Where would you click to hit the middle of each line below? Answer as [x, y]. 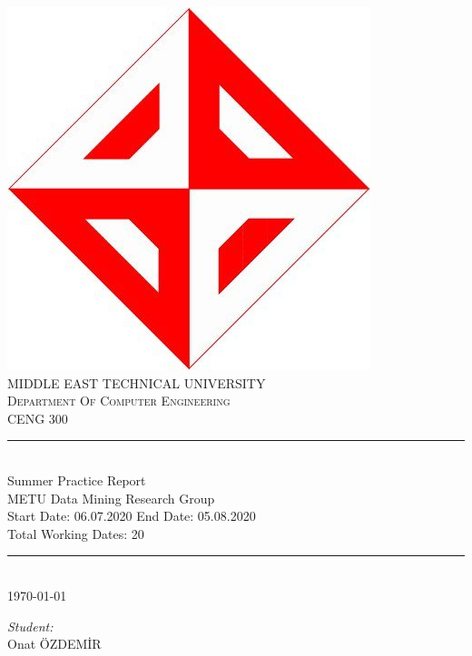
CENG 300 [38, 418]
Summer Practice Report [77, 480]
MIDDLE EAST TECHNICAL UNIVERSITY [137, 382]
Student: [30, 626]
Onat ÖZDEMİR [54, 644]
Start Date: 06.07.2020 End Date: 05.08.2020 [132, 516]
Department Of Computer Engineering [119, 401]
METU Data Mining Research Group [111, 498]
